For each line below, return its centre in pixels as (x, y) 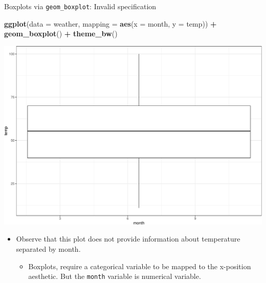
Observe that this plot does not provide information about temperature (128, 239)
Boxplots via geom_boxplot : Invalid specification (80, 6)
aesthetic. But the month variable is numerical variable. (115, 276)
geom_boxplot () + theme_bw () (61, 34)
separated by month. (48, 248)
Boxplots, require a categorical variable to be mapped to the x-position (140, 266)
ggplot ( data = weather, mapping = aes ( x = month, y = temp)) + (110, 23)
